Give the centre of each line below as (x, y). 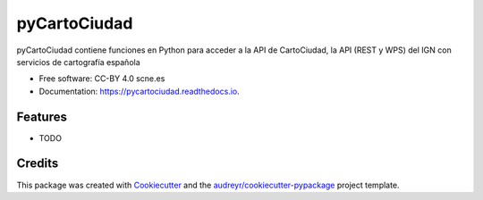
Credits (38, 164)
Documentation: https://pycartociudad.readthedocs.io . (140, 91)
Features (42, 117)
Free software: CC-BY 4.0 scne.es (102, 79)
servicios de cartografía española (78, 62)
